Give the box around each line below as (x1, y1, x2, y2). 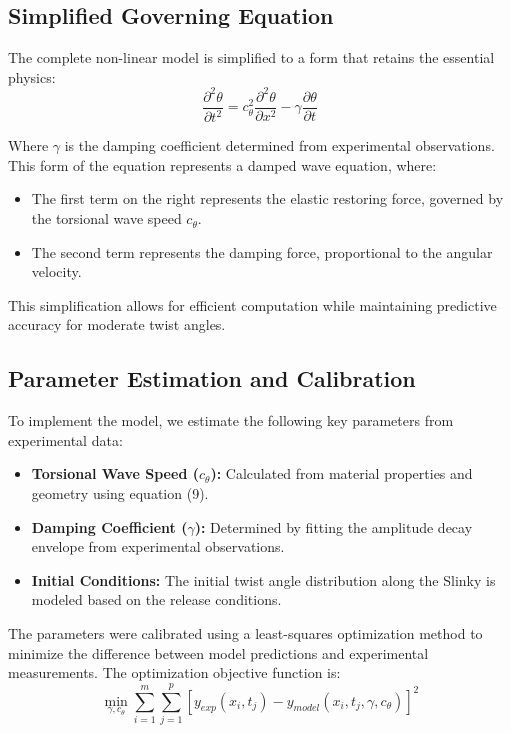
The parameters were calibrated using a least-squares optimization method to (8, 623, 483, 643)
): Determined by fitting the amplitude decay (194, 516, 473, 537)
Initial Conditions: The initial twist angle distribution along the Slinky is (31, 569, 496, 590)
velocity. (31, 261, 82, 282)
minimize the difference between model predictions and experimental (8, 642, 429, 663)
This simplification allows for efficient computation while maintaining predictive (8, 294, 497, 315)
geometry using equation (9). (31, 483, 209, 504)
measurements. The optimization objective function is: (8, 662, 341, 683)
